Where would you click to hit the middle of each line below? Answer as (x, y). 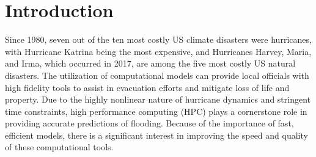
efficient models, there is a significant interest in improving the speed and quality (156, 135)
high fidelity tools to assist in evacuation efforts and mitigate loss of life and (147, 87)
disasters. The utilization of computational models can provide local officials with (157, 75)
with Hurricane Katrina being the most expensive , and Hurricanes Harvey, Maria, (158, 51)
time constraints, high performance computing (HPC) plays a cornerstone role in (156, 111)
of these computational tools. (59, 147)
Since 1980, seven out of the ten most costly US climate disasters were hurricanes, (158, 39)
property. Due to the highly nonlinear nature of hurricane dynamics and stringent (158, 99)
